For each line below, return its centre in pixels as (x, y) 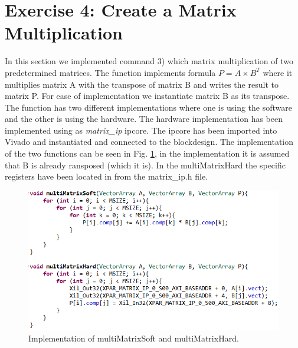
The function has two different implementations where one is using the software (148, 107)
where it (278, 72)
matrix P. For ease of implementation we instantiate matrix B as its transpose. (147, 96)
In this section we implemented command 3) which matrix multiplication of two (149, 61)
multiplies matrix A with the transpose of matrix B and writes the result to (142, 84)
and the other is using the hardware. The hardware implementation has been (144, 119)
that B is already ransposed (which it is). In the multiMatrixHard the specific (145, 165)
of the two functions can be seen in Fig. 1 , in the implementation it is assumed (147, 153)
